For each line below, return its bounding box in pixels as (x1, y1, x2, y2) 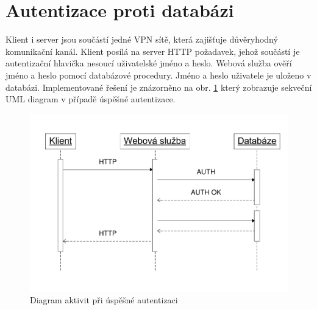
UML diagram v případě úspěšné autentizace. (5, 93, 176, 105)
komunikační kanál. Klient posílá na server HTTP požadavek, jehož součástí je (5, 44, 300, 57)
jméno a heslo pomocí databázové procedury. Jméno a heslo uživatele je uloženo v (5, 68, 312, 81)
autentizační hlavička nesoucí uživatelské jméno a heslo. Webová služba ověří (5, 57, 292, 69)
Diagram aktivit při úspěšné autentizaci (30, 294, 178, 306)
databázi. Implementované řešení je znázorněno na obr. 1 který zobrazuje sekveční (5, 80, 312, 93)
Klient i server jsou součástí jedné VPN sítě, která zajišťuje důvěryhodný (5, 33, 278, 46)
